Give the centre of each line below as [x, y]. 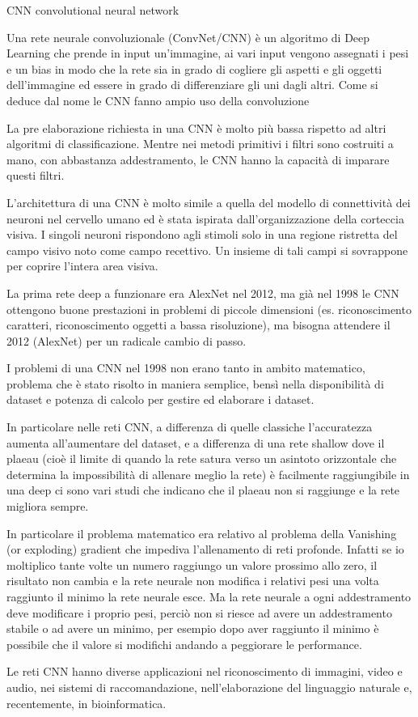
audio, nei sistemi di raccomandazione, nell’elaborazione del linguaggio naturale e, [209, 687]
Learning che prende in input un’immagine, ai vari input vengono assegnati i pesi [208, 53]
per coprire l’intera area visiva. [82, 266]
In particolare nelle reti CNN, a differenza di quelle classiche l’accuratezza [190, 427]
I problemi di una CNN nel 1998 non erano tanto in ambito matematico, [186, 368]
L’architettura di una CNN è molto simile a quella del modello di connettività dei [209, 202]
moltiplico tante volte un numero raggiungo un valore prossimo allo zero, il [192, 564]
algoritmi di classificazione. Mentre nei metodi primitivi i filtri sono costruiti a [200, 144]
